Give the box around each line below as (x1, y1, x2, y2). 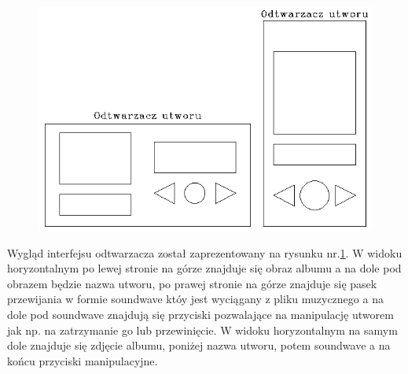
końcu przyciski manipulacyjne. (7, 352, 158, 368)
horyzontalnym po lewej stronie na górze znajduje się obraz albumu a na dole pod (7, 260, 402, 276)
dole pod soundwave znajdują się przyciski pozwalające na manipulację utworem (7, 306, 394, 323)
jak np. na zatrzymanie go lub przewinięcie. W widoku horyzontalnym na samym (7, 321, 398, 338)
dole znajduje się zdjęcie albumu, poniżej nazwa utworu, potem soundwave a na (7, 337, 391, 354)
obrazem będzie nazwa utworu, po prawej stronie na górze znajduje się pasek (7, 275, 377, 291)
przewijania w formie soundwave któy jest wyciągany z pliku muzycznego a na (7, 291, 384, 307)
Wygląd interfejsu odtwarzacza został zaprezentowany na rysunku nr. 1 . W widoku (7, 244, 402, 261)
